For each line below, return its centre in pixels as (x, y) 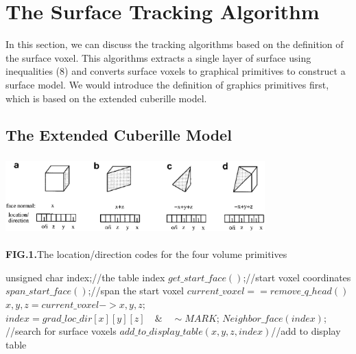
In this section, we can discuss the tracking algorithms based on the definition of (175, 44)
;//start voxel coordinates (297, 277)
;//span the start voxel (136, 291)
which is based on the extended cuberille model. (106, 98)
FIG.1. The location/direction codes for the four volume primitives (146, 254)
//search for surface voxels (61, 331)
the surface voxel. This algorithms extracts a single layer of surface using (158, 57)
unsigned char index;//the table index (85, 277)
